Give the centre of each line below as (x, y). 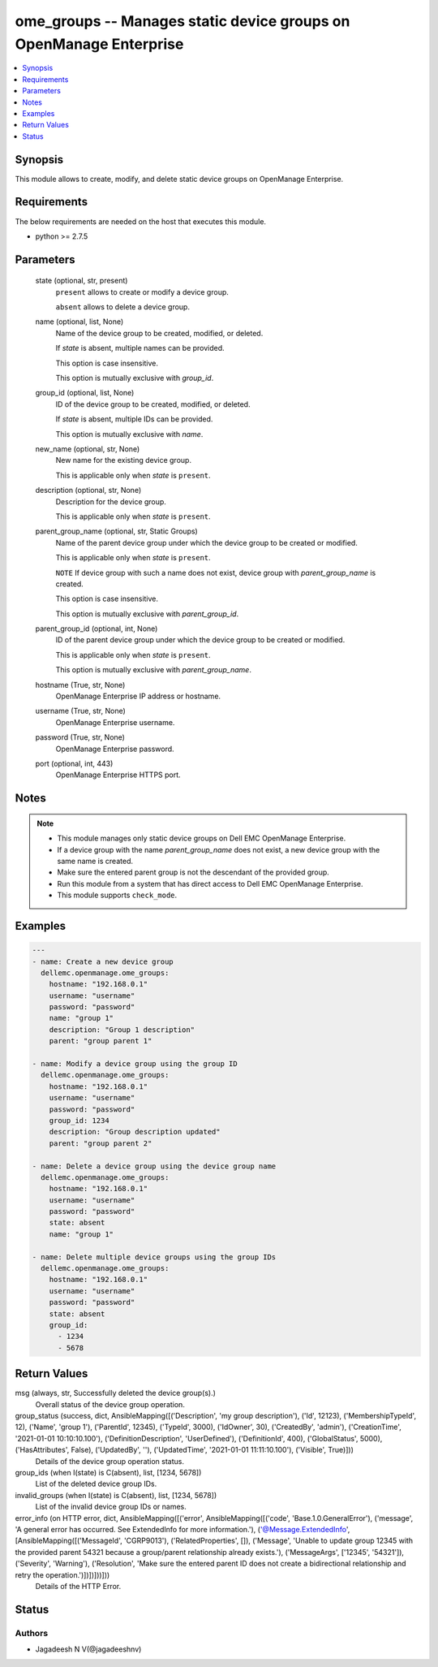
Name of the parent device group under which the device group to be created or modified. (207, 542)
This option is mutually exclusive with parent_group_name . (153, 670)
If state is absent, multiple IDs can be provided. (134, 419)
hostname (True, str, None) (80, 685)
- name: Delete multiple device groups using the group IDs (154, 1257)
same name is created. (95, 861)
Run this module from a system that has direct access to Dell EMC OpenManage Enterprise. (210, 883)
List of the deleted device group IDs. (96, 1484)
